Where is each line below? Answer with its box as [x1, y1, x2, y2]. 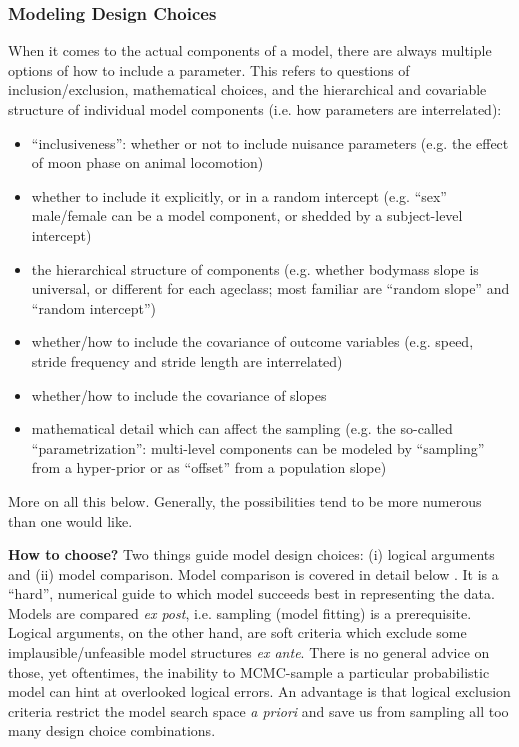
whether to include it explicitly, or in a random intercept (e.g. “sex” [31, 185, 447, 206]
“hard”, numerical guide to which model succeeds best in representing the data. [8, 583, 495, 604]
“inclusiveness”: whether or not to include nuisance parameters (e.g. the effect [31, 132, 509, 153]
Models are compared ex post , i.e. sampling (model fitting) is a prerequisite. [8, 602, 472, 623]
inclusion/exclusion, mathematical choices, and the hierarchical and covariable [8, 79, 487, 100]
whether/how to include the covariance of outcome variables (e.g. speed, [31, 331, 474, 352]
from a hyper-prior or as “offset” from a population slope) [31, 457, 387, 478]
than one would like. [8, 510, 133, 531]
